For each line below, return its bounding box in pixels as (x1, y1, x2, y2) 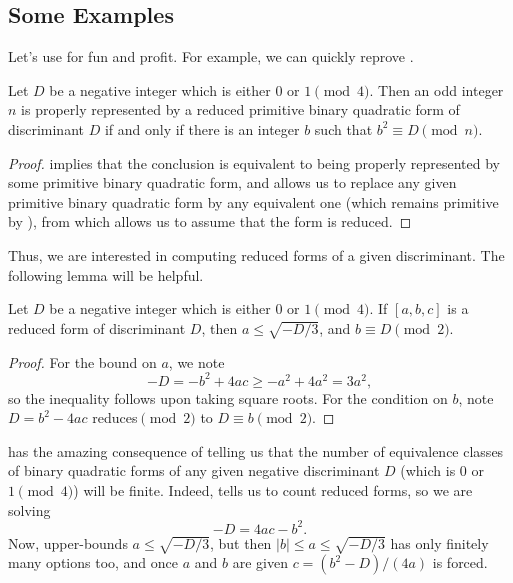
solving (8, 499, 51, 520)
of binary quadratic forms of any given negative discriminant (8, 460, 380, 481)
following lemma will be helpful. (8, 264, 204, 285)
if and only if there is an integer (104, 118, 300, 139)
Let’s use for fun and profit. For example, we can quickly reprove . (8, 46, 414, 67)
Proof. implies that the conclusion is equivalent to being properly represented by (8, 152, 500, 173)
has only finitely (390, 532, 489, 553)
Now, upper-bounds (8, 532, 128, 553)
